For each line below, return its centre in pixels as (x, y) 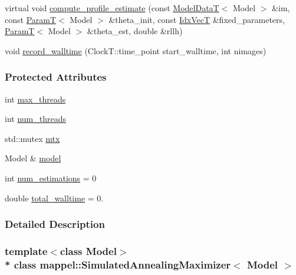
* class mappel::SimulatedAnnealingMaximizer (118, 264)
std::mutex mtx (32, 138)
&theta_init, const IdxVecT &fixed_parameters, (197, 19)
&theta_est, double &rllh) (135, 31)
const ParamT (31, 19)
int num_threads (35, 119)
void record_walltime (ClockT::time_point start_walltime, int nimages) (136, 50)
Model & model (33, 158)
